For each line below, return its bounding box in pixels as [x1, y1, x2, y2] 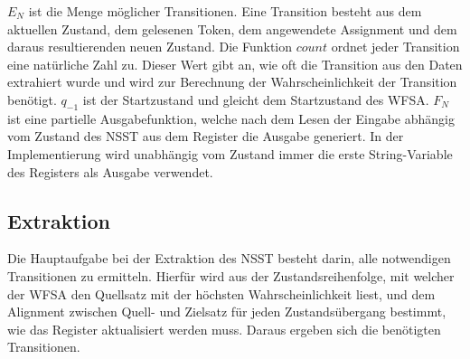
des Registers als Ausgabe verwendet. [7, 162, 213, 181]
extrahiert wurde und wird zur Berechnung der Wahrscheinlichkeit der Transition [7, 72, 457, 91]
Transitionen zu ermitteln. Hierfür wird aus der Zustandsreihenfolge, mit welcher [7, 266, 455, 285]
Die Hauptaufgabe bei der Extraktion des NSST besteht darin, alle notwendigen [7, 249, 451, 268]
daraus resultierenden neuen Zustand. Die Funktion [7, 37, 293, 56]
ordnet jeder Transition [331, 37, 460, 56]
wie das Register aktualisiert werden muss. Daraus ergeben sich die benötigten [7, 319, 441, 338]
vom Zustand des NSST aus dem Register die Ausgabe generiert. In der [7, 127, 404, 146]
